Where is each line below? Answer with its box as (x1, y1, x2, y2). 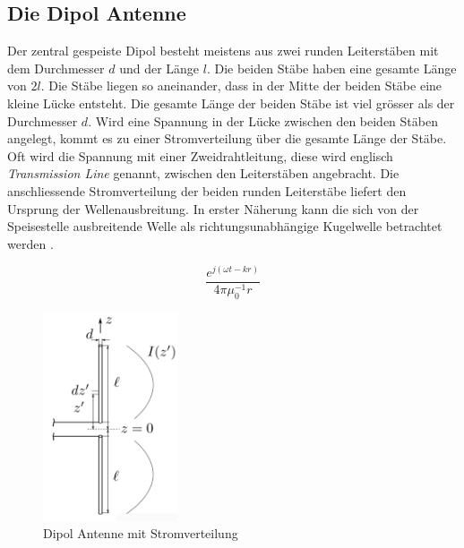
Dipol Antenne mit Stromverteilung (43, 524, 238, 543)
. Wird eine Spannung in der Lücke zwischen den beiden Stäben (88, 111, 438, 130)
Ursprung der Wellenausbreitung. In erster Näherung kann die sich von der (7, 199, 419, 218)
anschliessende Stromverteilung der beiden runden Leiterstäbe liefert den (7, 181, 407, 200)
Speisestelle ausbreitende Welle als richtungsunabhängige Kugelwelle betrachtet (7, 217, 443, 235)
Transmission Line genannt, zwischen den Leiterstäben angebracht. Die (7, 164, 400, 183)
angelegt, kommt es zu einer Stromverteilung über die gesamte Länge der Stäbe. (7, 129, 447, 148)
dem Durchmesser (7, 58, 105, 77)
